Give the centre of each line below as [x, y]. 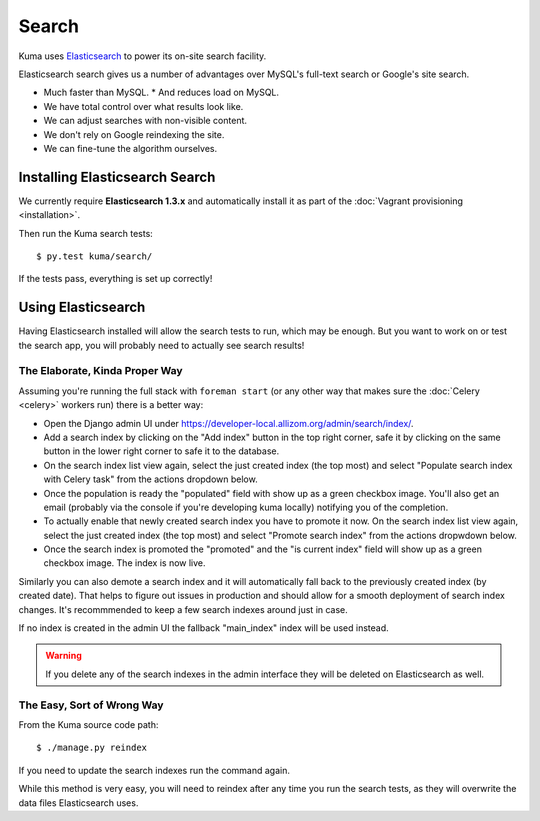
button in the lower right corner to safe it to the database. [161, 451]
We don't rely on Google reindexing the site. [134, 134]
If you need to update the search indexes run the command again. [154, 770]
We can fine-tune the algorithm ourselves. [130, 148]
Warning [63, 656]
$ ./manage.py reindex [92, 748]
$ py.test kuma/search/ [94, 256]
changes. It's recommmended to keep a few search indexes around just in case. [183, 609]
